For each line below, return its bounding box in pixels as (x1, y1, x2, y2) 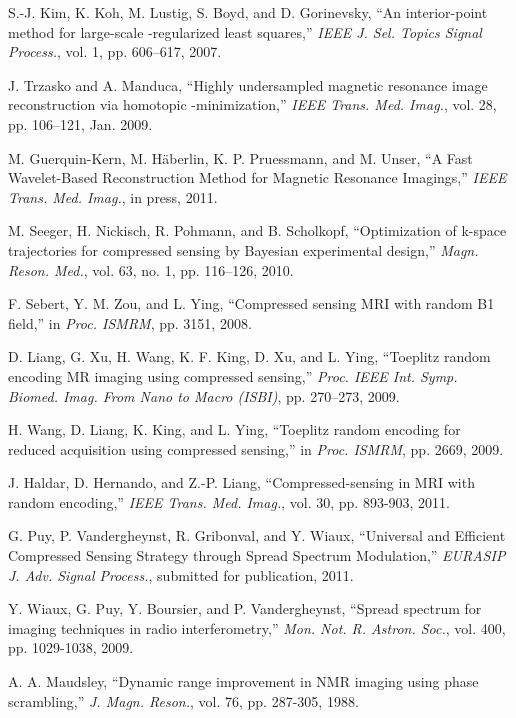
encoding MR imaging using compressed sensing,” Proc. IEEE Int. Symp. (8, 365, 458, 386)
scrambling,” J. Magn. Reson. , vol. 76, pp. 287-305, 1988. (8, 690, 359, 711)
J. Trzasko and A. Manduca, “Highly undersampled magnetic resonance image (8, 74, 488, 95)
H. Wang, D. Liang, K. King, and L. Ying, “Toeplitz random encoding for (8, 419, 461, 440)
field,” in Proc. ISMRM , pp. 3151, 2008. (8, 312, 252, 333)
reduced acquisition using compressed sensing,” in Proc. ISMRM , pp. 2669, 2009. (8, 438, 504, 459)
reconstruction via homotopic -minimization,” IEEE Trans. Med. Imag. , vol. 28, (8, 94, 497, 115)
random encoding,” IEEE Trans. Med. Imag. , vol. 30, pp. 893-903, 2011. (8, 491, 451, 512)
